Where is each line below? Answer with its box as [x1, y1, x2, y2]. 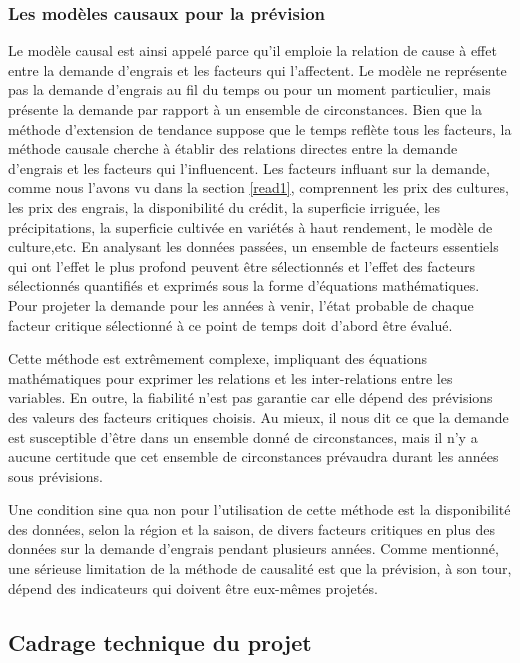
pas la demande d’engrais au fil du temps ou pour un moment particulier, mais [8, 79, 491, 100]
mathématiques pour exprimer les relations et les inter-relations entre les [8, 367, 453, 388]
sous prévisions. [8, 465, 103, 486]
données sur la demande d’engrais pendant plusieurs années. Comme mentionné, [8, 538, 499, 559]
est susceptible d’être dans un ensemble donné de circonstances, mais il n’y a [8, 426, 478, 447]
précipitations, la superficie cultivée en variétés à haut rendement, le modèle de [8, 216, 493, 237]
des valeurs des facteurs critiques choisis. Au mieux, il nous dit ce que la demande [8, 406, 509, 427]
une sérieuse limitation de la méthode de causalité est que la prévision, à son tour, [8, 558, 512, 579]
